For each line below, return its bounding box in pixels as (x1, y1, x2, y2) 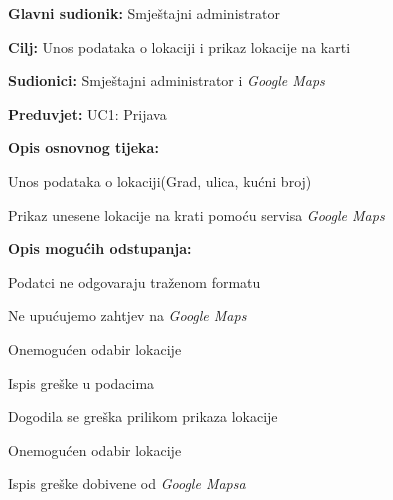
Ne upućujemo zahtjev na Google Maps (8, 305, 247, 326)
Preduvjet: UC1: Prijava (8, 103, 167, 124)
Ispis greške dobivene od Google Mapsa (8, 473, 246, 494)
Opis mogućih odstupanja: (8, 238, 192, 259)
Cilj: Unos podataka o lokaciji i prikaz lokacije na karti (8, 36, 351, 57)
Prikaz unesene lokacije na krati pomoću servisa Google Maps (8, 204, 385, 225)
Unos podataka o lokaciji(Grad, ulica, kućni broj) (8, 170, 312, 191)
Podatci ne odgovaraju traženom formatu (8, 271, 261, 292)
